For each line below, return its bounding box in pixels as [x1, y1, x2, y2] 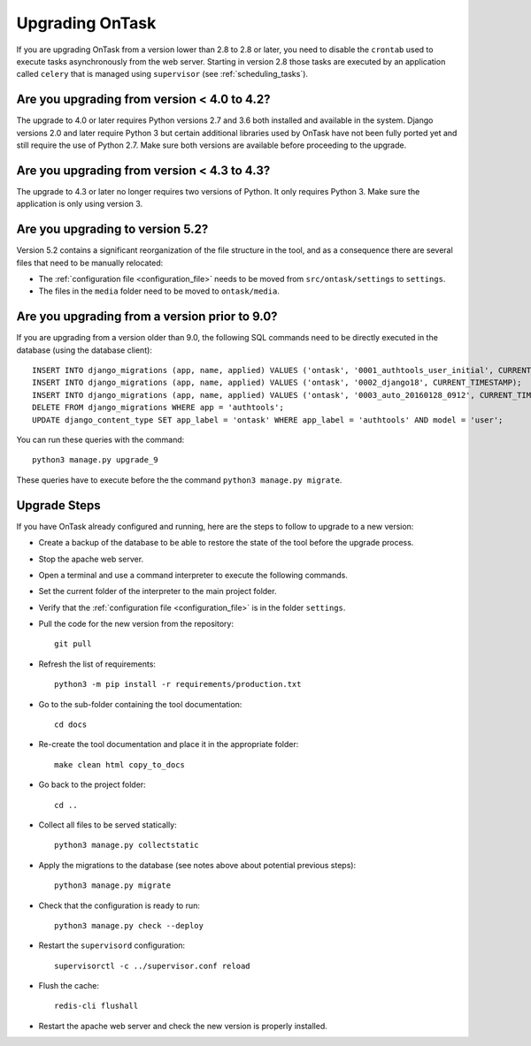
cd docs [54, 720, 88, 729]
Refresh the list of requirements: [38, 659, 157, 669]
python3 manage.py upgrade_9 [32, 455, 158, 465]
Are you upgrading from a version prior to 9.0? [16, 309, 278, 324]
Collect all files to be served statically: [38, 819, 177, 830]
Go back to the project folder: [38, 779, 146, 790]
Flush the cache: [38, 981, 99, 991]
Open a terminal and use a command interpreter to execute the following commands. [38, 569, 349, 580]
